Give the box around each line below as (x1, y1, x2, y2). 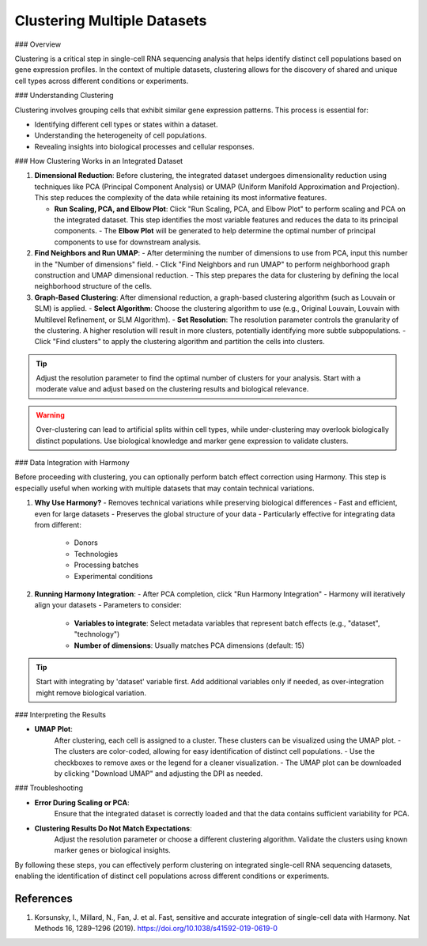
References (14, 891, 73, 905)
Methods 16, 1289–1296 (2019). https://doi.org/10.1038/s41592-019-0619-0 (34, 924, 278, 933)
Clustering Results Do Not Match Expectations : (34, 823, 193, 833)
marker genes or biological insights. (54, 846, 172, 855)
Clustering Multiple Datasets (14, 12, 207, 29)
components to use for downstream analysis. (54, 237, 202, 247)
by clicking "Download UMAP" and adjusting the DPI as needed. (54, 769, 263, 778)
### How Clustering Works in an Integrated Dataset (14, 157, 183, 166)
